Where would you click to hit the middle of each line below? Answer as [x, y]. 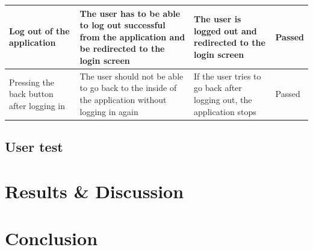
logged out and [225, 30]
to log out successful [122, 25]
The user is [218, 19]
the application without [123, 99]
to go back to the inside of [128, 88]
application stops [225, 111]
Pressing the [32, 82]
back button [31, 94]
